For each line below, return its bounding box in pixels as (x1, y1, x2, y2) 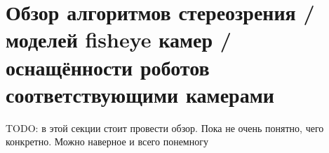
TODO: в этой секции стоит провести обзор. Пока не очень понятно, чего (6, 120, 324, 135)
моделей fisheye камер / (6, 25, 231, 54)
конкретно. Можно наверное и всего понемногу (6, 134, 208, 149)
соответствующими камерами (6, 80, 274, 108)
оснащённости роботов (6, 52, 210, 81)
